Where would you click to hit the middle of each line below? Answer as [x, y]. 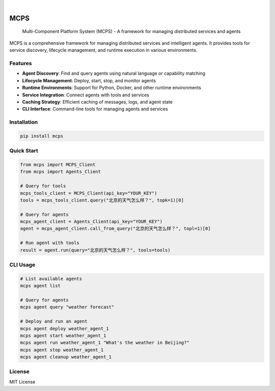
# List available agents [51, 279]
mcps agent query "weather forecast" [67, 307]
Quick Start [24, 151]
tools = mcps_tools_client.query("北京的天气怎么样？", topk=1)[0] [102, 200]
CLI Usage [22, 265]
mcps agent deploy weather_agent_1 [64, 328]
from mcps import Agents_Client [61, 172]
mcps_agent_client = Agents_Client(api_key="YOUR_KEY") [91, 222]
